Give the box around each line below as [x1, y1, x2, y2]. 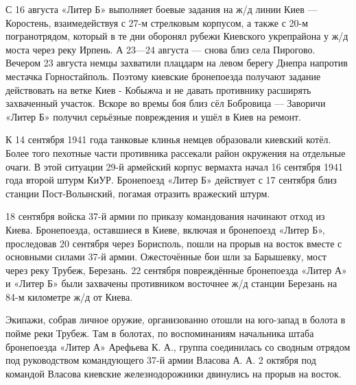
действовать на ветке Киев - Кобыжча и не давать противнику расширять [5, 82, 311, 97]
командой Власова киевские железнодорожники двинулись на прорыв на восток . [5, 366, 342, 380]
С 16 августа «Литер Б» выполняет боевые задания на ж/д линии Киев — [5, 2, 318, 16]
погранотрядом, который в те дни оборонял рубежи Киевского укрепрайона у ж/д [5, 29, 348, 43]
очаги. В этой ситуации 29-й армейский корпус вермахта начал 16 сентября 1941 [5, 159, 343, 173]
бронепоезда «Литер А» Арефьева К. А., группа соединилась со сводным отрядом [5, 339, 351, 353]
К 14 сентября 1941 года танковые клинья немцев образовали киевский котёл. [5, 132, 331, 147]
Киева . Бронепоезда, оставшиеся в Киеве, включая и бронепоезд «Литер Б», [5, 222, 325, 236]
